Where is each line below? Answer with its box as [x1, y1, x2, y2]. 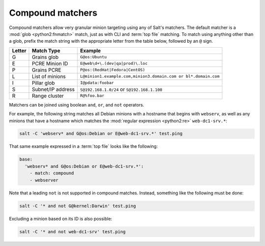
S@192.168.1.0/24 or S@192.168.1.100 [80, 86, 162, 93]
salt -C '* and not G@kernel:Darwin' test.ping [19, 203, 136, 209]
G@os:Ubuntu [80, 55, 107, 60]
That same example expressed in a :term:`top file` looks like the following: [9, 143, 158, 149]
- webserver [29, 177, 59, 183]
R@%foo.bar [80, 93, 105, 98]
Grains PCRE [32, 66, 61, 73]
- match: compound [29, 170, 74, 176]
